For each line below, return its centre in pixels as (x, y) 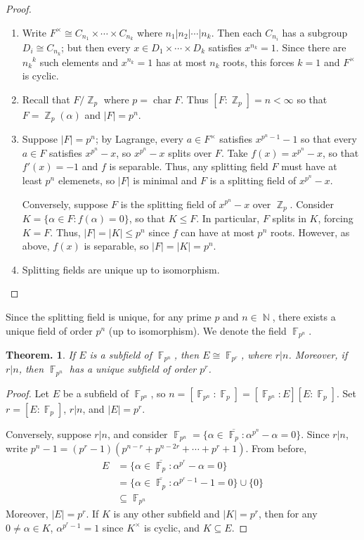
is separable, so (116, 246)
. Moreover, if (318, 355)
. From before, (276, 448)
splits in (289, 218)
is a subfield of (121, 355)
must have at (309, 166)
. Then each (236, 32)
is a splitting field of (253, 180)
